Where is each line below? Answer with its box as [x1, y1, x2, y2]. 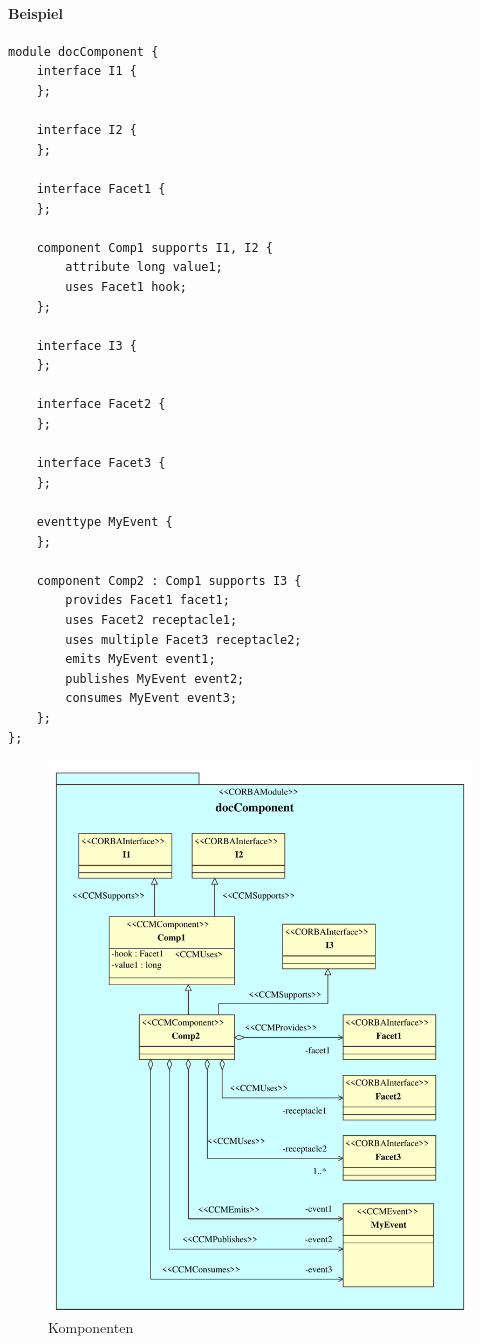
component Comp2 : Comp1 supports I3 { [36, 573, 302, 588]
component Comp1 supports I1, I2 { [36, 240, 273, 255]
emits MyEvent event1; [65, 652, 216, 667]
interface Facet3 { [36, 456, 166, 471]
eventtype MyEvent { [36, 515, 173, 530]
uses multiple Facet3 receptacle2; [65, 632, 302, 647]
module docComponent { [8, 44, 159, 59]
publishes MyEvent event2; [65, 671, 245, 686]
